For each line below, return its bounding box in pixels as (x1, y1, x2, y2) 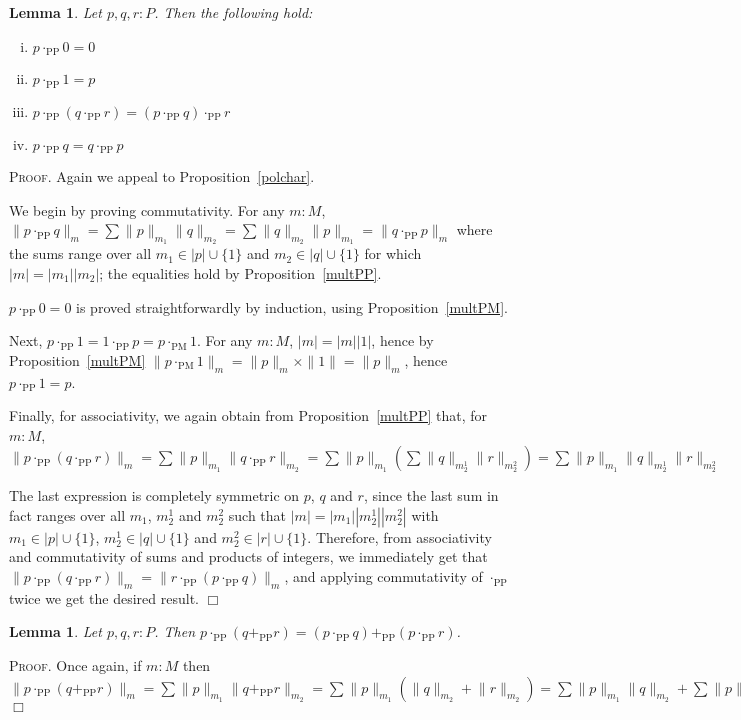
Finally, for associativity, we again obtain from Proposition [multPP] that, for (9, 405, 488, 426)
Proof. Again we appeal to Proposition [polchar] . (9, 165, 315, 186)
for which (364, 243, 422, 264)
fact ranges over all (9, 504, 126, 525)
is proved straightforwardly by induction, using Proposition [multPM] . (76, 296, 508, 317)
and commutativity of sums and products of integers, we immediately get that (9, 546, 488, 567)
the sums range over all (9, 243, 152, 264)
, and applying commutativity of (284, 566, 483, 587)
